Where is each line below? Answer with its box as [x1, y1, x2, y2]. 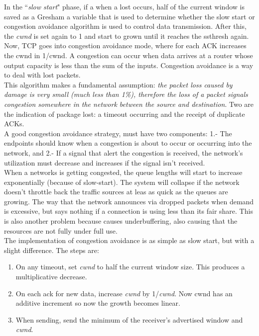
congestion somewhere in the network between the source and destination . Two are [4, 98, 254, 109]
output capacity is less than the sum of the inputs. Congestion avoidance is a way [4, 60, 254, 70]
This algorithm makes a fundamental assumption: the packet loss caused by [4, 79, 233, 89]
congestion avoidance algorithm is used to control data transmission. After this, [4, 21, 247, 31]
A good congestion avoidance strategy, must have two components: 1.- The [4, 128, 232, 138]
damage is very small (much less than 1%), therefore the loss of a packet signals [4, 89, 248, 99]
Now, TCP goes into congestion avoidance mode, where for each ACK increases [4, 40, 247, 51]
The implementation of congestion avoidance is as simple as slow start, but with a [4, 235, 255, 246]
